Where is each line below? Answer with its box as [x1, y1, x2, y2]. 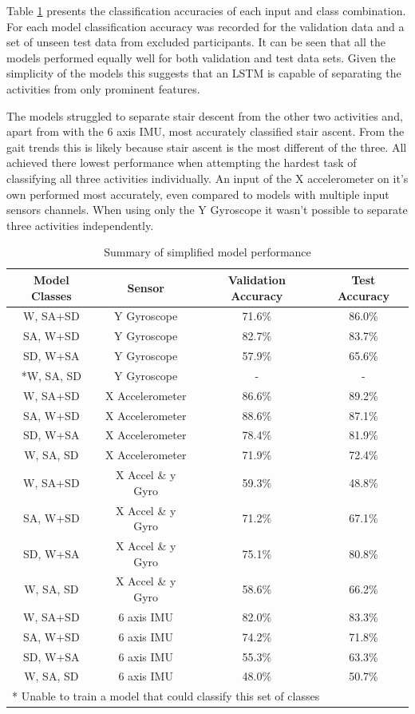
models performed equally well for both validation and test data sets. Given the [6, 49, 396, 65]
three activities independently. [6, 216, 154, 233]
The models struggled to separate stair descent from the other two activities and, [6, 107, 403, 124]
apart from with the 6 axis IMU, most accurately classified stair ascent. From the [6, 123, 405, 140]
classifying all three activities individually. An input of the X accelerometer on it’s [6, 169, 409, 186]
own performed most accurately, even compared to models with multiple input [6, 185, 389, 202]
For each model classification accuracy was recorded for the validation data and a [6, 18, 405, 34]
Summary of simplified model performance [104, 244, 311, 260]
